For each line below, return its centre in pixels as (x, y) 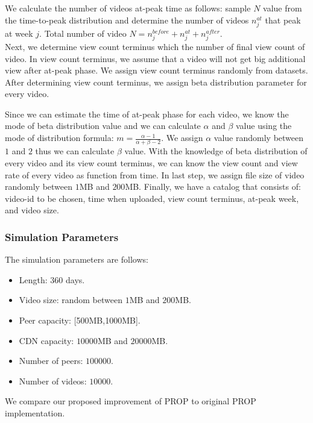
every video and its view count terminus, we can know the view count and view (151, 162)
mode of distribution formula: (59, 138)
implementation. (35, 412)
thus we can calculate (75, 151)
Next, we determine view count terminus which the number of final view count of (155, 46)
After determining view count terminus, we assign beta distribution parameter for (156, 82)
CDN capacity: (46, 340)
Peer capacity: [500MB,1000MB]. (80, 320)
